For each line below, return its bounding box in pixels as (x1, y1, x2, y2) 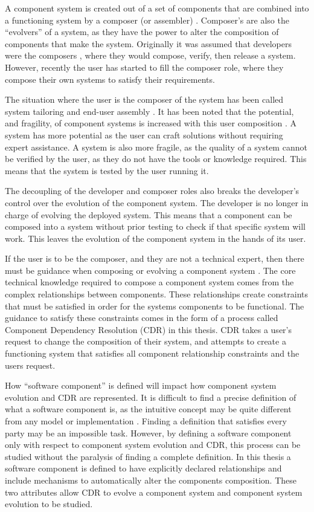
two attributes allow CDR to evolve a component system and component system (5, 485, 303, 498)
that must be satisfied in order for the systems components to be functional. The (5, 299, 304, 312)
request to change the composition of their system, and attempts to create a (5, 335, 286, 348)
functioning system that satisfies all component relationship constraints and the (5, 347, 300, 360)
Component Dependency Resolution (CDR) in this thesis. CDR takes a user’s (5, 323, 292, 335)
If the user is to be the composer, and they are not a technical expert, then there (5, 252, 304, 265)
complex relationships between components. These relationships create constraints (5, 288, 309, 300)
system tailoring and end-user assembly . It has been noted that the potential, (5, 105, 294, 117)
